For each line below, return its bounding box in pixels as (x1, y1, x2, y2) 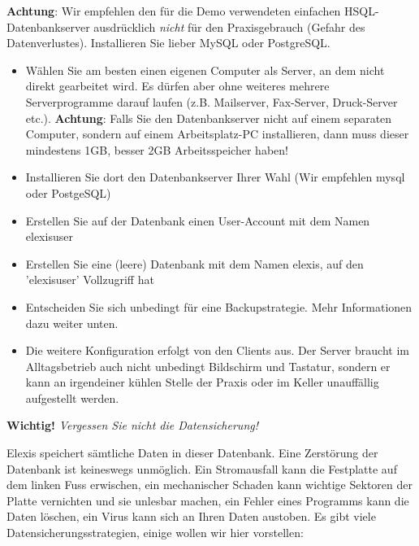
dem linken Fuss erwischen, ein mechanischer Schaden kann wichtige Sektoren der (6, 476, 413, 493)
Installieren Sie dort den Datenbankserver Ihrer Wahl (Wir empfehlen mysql (25, 168, 405, 186)
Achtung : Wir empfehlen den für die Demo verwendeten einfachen (6, 2, 341, 19)
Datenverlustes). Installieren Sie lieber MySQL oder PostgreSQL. (6, 34, 330, 51)
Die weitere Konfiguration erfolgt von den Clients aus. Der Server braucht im (25, 342, 409, 359)
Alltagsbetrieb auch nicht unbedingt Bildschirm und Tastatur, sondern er (25, 357, 391, 374)
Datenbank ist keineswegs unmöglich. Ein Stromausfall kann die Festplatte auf (6, 460, 397, 477)
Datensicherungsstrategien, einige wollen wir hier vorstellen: (6, 524, 304, 541)
